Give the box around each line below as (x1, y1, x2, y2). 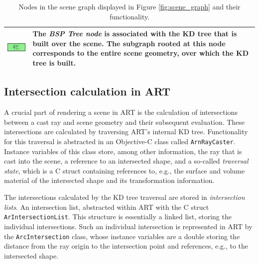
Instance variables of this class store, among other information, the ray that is (4, 146, 242, 156)
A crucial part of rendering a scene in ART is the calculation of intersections (4, 107, 238, 117)
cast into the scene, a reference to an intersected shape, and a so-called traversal (4, 156, 249, 166)
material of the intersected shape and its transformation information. (4, 175, 215, 185)
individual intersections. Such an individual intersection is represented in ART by (4, 221, 253, 231)
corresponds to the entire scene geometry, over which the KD (32, 48, 249, 58)
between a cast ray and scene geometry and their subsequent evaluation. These (4, 116, 245, 127)
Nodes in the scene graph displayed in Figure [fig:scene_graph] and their (18, 1, 241, 11)
